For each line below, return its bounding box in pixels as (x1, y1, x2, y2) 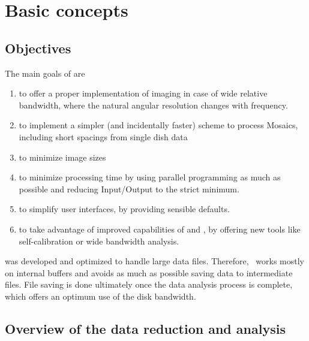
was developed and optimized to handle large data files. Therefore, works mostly (5, 255, 304, 267)
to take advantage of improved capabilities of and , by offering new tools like (19, 222, 301, 235)
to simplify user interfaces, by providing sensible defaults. (19, 203, 230, 215)
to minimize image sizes (19, 150, 106, 163)
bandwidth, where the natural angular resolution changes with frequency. (19, 98, 288, 111)
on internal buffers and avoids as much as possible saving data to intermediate (5, 266, 293, 279)
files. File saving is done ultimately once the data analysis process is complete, (5, 278, 293, 291)
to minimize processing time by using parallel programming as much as (19, 171, 281, 183)
